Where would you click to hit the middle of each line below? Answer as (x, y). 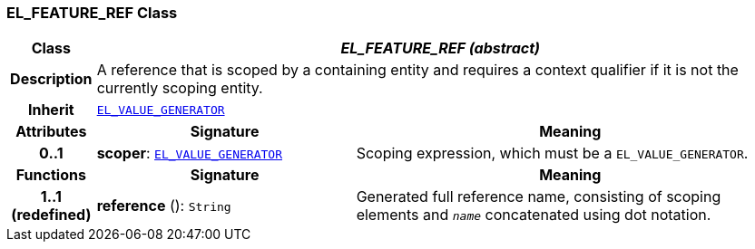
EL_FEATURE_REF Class (92, 13)
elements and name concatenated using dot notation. (534, 215)
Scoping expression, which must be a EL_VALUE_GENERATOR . (552, 153)
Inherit (51, 110)
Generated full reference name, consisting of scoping (539, 197)
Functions (51, 175)
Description (51, 79)
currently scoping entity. (180, 88)
